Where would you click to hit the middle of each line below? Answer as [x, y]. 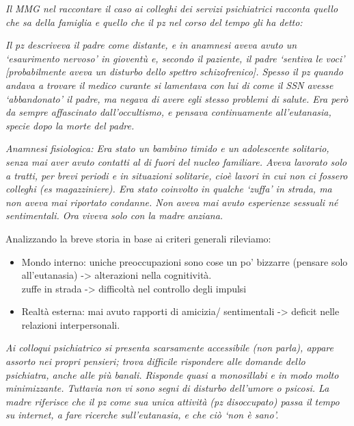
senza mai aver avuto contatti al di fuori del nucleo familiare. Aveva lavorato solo [176, 161]
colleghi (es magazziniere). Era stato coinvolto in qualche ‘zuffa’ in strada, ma [169, 189]
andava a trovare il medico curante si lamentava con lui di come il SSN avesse [169, 85]
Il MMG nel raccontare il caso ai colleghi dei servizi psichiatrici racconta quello [172, 8]
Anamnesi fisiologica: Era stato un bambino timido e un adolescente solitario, [167, 148]
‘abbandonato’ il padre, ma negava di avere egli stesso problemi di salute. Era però [177, 98]
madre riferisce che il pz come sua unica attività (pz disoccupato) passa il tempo [173, 401]
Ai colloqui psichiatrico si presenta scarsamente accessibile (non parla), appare [169, 348]
